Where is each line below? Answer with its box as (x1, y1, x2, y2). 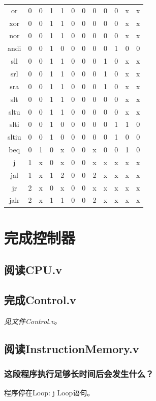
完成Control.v (4, 292, 76, 308)
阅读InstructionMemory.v (4, 340, 139, 356)
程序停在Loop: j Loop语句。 (4, 387, 95, 398)
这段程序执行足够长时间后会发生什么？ (4, 367, 154, 380)
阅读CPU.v (4, 262, 62, 278)
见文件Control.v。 (4, 315, 61, 326)
